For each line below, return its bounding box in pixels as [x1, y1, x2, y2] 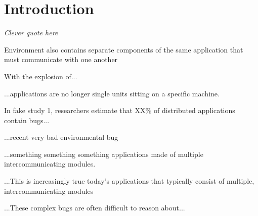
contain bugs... [4, 115, 50, 125]
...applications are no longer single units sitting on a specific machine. [4, 88, 220, 98]
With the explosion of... [4, 71, 77, 81]
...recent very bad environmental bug [4, 132, 118, 142]
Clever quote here [4, 27, 58, 38]
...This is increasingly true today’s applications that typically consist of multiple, [4, 176, 254, 186]
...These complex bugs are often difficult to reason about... [4, 202, 185, 213]
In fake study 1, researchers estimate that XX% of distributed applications [4, 105, 235, 116]
